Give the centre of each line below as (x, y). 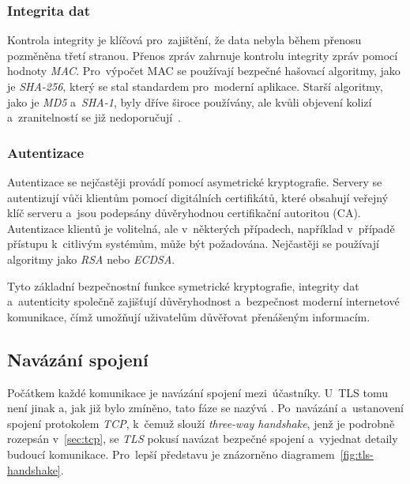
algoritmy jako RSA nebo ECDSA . (91, 259)
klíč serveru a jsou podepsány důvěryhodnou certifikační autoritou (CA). (184, 213)
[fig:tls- (357, 454)
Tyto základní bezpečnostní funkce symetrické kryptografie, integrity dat (183, 285)
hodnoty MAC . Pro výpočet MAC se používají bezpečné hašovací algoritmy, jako (204, 71)
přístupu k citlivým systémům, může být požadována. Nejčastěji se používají (193, 244)
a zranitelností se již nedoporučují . (94, 117)
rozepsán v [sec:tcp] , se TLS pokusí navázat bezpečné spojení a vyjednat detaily (203, 439)
